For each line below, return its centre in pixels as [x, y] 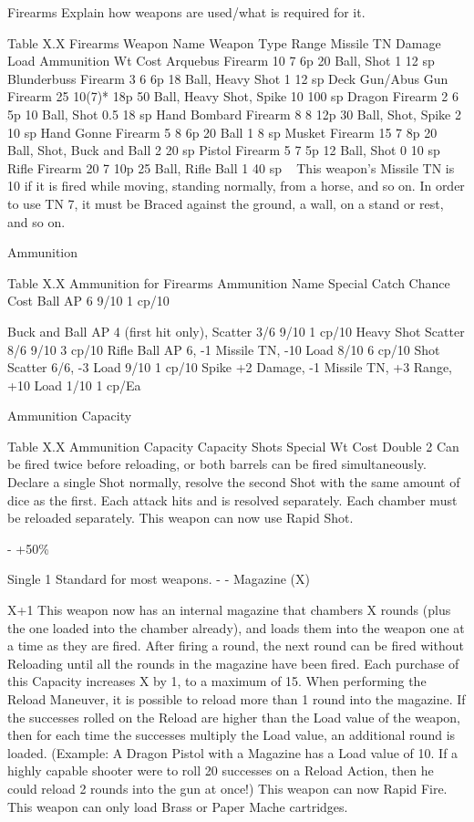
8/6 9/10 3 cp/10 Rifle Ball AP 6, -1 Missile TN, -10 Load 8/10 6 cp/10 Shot [224, 349]
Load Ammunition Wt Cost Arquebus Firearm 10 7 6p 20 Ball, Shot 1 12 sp [221, 61]
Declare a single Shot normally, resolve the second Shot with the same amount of [234, 482]
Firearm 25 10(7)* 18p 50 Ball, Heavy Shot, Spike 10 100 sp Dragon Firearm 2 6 [233, 96]
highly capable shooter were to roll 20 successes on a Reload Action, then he [221, 770]
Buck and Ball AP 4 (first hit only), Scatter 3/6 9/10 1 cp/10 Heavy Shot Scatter [236, 331]
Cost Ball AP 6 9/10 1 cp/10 [88, 301]
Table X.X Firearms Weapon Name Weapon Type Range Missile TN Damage [224, 42]
